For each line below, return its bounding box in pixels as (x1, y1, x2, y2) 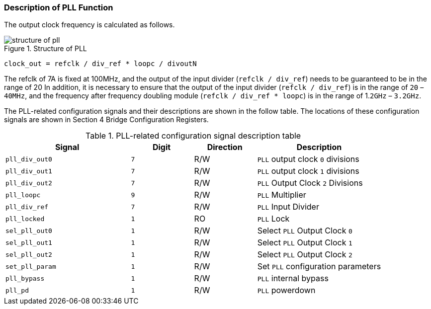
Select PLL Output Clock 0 (257, 226, 352, 236)
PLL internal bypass (257, 273, 329, 284)
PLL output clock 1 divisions (257, 166, 359, 176)
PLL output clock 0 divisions (257, 154, 359, 164)
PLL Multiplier (257, 190, 306, 200)
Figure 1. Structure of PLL (4, 44, 87, 53)
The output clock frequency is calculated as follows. (4, 20, 175, 29)
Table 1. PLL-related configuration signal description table (86, 131, 301, 141)
